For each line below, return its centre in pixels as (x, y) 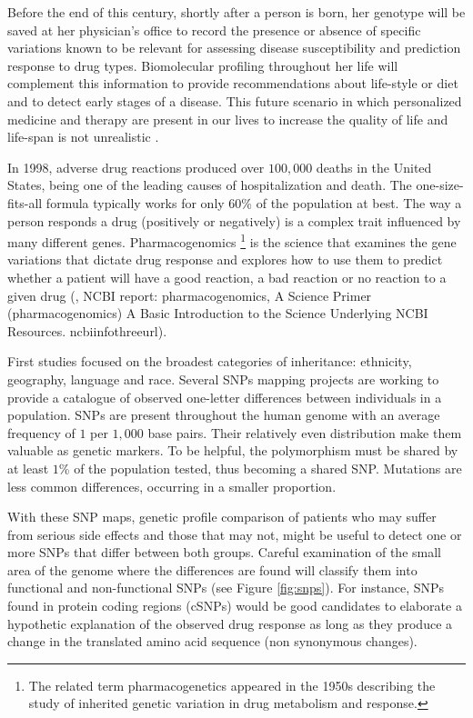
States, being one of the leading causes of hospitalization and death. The (210, 185)
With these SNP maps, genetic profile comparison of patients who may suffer (222, 517)
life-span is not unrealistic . (83, 137)
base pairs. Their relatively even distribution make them (305, 432)
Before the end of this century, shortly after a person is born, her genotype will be (236, 12)
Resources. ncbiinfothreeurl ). (87, 330)
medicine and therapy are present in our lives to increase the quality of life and (228, 119)
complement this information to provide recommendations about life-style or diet (233, 83)
